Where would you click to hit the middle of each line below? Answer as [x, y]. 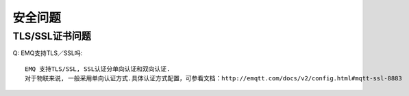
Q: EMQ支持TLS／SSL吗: [48, 53]
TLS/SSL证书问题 [52, 36]
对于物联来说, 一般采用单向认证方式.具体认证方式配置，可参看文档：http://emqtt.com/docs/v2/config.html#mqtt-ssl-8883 [213, 79]
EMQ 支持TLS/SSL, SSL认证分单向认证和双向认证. [98, 69]
